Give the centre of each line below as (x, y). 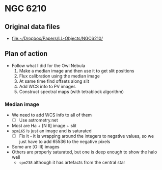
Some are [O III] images (36, 147)
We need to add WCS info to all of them (52, 115)
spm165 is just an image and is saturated (52, 131)
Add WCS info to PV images (47, 86)
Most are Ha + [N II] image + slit (44, 126)
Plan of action (26, 54)
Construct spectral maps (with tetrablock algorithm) (71, 92)
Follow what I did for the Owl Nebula (48, 65)
